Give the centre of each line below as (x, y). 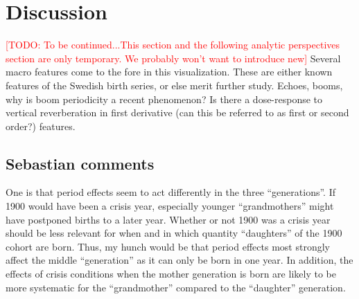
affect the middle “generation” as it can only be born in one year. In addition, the (179, 260)
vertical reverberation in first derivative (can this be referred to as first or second (177, 112)
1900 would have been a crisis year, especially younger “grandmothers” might (170, 206)
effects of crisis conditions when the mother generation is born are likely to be (171, 274)
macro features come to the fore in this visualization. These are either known (169, 72)
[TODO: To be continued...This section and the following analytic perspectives (173, 45)
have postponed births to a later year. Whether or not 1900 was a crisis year (168, 219)
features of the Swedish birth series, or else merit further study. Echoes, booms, (174, 85)
